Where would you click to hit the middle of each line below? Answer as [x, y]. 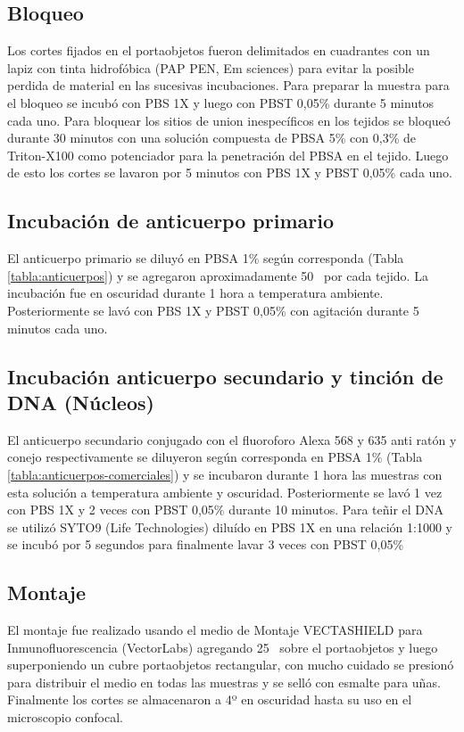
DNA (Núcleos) [81, 402]
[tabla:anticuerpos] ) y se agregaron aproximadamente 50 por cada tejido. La [218, 275]
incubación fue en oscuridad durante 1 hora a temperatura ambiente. [195, 293]
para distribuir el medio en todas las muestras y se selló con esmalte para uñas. [224, 682]
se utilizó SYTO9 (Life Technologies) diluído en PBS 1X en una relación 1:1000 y [230, 526]
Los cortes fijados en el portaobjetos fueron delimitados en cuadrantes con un [219, 50]
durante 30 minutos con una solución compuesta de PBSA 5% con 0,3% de [211, 138]
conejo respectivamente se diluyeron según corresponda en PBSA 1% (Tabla [215, 457]
